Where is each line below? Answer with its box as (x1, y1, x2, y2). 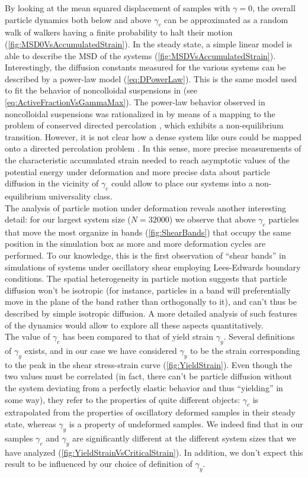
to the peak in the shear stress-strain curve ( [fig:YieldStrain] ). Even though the (5, 358, 292, 370)
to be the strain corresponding (190, 344, 300, 357)
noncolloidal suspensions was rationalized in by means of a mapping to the (5, 107, 275, 120)
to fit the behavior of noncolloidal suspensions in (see (5, 84, 198, 96)
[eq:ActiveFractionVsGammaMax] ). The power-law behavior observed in (5, 95, 265, 108)
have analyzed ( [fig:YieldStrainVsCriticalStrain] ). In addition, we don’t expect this (5, 446, 303, 458)
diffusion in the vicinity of (5, 177, 99, 189)
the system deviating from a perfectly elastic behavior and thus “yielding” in (5, 382, 283, 394)
